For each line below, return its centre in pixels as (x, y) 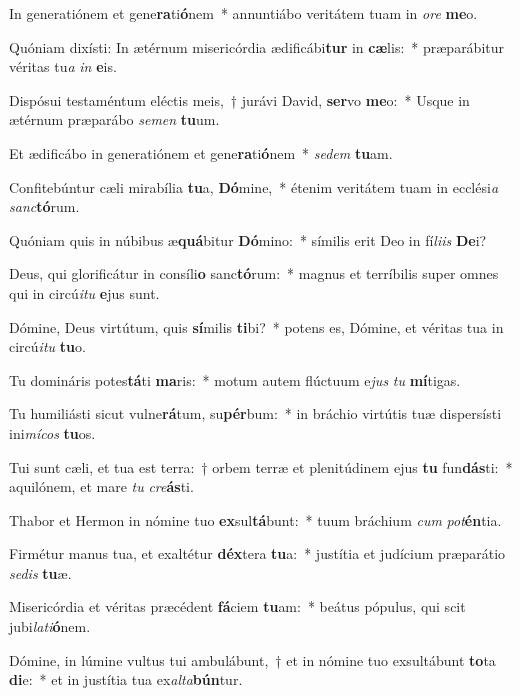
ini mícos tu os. (52, 432)
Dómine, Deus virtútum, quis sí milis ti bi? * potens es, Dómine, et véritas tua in (256, 326)
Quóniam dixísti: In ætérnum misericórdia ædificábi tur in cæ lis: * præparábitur (257, 46)
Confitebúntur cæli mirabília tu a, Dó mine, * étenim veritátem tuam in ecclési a (254, 186)
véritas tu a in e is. (63, 66)
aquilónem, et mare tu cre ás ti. (101, 486)
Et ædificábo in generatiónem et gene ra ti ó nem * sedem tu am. (201, 152)
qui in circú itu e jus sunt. (84, 292)
